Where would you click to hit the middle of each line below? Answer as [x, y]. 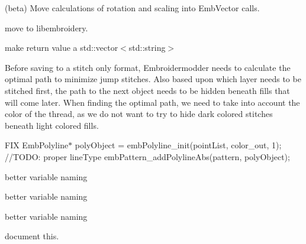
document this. [32, 236]
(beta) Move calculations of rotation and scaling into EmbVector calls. [132, 8]
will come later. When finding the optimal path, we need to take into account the [152, 102]
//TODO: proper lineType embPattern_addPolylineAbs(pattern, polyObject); [147, 156]
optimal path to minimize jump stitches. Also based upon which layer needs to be [153, 79]
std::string [147, 48]
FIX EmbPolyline [37, 145]
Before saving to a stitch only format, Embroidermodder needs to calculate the [148, 67]
